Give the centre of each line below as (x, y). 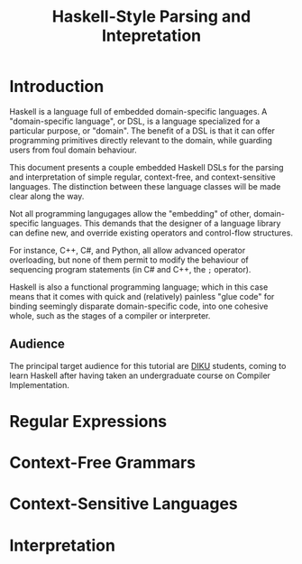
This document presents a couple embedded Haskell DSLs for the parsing (146, 167)
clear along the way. (47, 196)
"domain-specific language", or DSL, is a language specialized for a (135, 121)
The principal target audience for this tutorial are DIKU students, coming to (148, 365)
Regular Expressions (88, 421)
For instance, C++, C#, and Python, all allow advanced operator (128, 250)
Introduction (57, 87)
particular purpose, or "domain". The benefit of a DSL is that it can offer (142, 130)
